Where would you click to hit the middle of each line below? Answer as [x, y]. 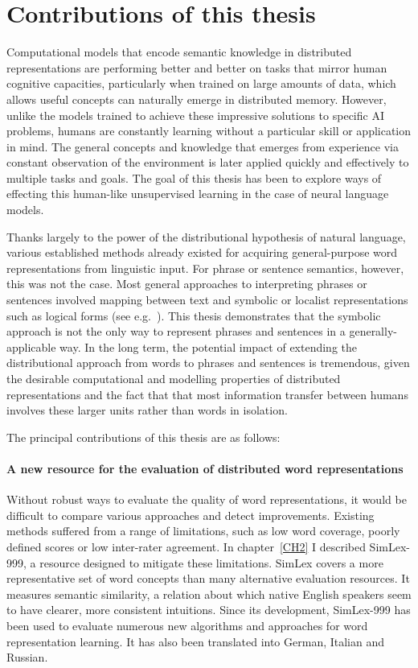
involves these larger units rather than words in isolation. [147, 410]
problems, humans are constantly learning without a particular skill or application [209, 131]
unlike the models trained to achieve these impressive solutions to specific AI [195, 115]
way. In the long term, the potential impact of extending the [209, 346]
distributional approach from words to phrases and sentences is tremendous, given [208, 363]
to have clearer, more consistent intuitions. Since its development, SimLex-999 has [209, 610]
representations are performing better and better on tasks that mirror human [197, 67]
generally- [373, 331]
